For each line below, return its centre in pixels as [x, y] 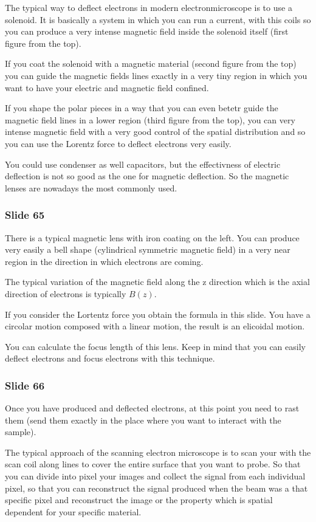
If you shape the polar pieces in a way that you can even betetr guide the [142, 108]
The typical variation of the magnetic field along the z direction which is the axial [157, 282]
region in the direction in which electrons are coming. [104, 261]
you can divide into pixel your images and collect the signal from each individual [155, 476]
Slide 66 [25, 385]
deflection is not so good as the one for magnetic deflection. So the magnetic [147, 176]
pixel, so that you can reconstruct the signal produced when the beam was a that [156, 488]
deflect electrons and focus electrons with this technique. [110, 358]
